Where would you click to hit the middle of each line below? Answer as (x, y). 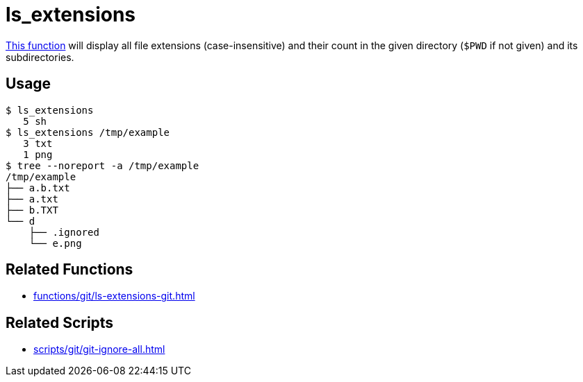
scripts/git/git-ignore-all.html (99, 349)
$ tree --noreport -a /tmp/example (102, 165)
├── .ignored (64, 232)
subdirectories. (40, 57)
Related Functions (69, 270)
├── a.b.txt (38, 188)
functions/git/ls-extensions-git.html (114, 296)
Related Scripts (60, 322)
